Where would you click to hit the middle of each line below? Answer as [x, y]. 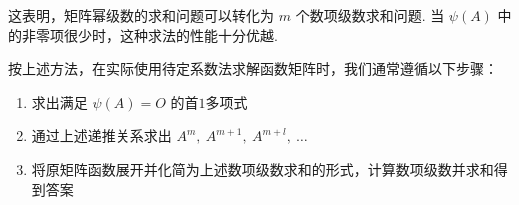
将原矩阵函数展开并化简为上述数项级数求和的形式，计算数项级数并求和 [262, 168]
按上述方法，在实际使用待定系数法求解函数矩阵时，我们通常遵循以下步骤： [253, 68]
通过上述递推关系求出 [101, 135]
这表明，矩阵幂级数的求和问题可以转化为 [141, 15]
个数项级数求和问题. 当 [370, 15]
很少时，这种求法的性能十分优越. [170, 34]
